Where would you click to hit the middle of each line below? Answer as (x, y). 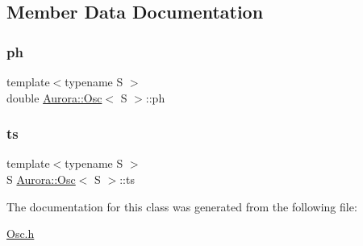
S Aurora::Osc (41, 179)
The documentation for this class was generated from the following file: (182, 206)
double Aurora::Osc (54, 97)
